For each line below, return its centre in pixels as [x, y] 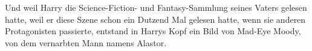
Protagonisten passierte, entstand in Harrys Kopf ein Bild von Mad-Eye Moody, [153, 31]
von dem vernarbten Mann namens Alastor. [86, 42]
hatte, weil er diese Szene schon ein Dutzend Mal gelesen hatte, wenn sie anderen [155, 19]
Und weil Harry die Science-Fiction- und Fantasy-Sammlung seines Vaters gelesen [156, 7]
